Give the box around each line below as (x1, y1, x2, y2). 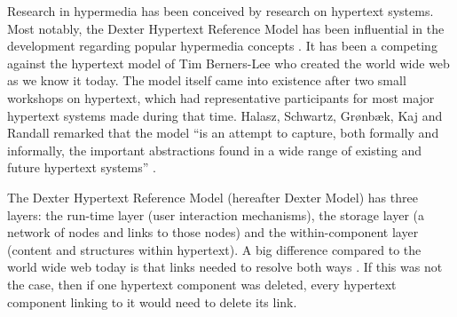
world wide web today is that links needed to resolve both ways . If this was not (7, 258, 443, 276)
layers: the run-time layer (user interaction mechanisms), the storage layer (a (7, 205, 424, 224)
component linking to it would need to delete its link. (7, 292, 297, 311)
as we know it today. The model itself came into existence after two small (7, 71, 406, 90)
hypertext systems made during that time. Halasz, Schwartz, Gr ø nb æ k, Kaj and (7, 106, 443, 124)
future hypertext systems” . (7, 158, 156, 177)
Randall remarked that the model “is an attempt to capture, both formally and (7, 123, 439, 142)
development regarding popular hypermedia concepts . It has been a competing (7, 36, 437, 55)
